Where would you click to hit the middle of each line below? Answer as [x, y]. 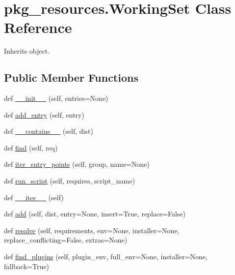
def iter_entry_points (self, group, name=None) [77, 164]
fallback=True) [26, 266]
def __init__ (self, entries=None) [56, 98]
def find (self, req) [31, 147]
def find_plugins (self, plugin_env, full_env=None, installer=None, [106, 257]
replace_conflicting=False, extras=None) [66, 240]
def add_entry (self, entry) [44, 114]
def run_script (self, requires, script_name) [69, 181]
